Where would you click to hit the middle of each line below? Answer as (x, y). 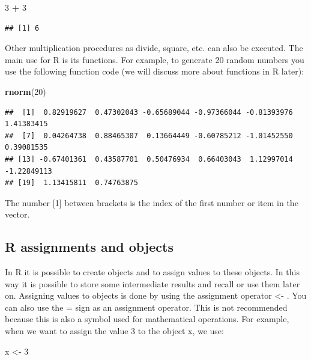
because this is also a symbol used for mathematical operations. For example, (147, 319)
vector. (17, 214)
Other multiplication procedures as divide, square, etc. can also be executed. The (154, 48)
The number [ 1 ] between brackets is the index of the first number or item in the (152, 202)
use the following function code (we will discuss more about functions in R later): (155, 71)
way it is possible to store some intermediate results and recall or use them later (152, 283)
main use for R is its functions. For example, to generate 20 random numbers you (155, 59)
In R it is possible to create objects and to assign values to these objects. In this (152, 272)
